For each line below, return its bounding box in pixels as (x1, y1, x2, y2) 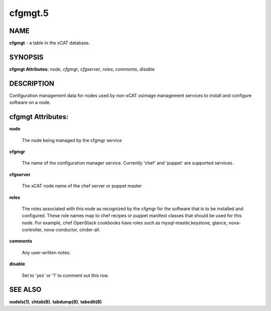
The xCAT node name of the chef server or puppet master (22, 183, 142, 189)
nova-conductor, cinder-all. (43, 227, 100, 233)
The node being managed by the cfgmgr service (22, 137, 122, 143)
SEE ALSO (9, 285, 42, 294)
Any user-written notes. (22, 249, 71, 255)
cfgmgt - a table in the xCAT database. (9, 40, 90, 46)
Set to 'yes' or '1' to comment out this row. (22, 272, 109, 278)
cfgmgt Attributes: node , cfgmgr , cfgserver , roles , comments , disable (9, 66, 155, 72)
